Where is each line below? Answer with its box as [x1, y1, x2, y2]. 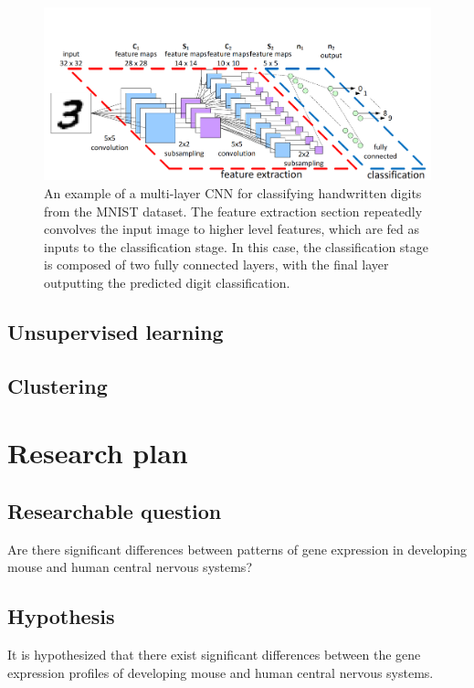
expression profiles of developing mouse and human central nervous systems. [7, 662, 434, 682]
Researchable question [7, 496, 222, 524]
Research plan [7, 434, 188, 471]
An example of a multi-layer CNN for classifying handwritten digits [44, 184, 422, 202]
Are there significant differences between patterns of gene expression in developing [7, 539, 467, 558]
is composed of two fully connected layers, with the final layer [44, 255, 389, 274]
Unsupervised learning [7, 317, 224, 345]
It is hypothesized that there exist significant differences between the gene [7, 645, 421, 664]
